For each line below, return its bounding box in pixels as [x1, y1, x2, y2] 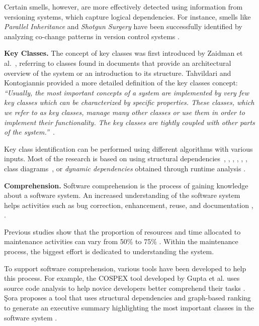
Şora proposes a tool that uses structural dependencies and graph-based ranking [4, 292, 251, 303]
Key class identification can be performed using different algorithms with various [4, 143, 253, 154]
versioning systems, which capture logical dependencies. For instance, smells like [4, 11, 251, 22]
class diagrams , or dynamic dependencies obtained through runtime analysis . [4, 163, 246, 173]
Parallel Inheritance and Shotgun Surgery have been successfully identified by [4, 21, 242, 32]
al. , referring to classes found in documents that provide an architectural [4, 57, 231, 68]
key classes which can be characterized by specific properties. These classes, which [4, 97, 254, 107]
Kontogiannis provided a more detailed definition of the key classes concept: [4, 77, 238, 88]
